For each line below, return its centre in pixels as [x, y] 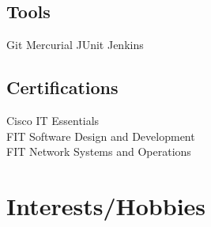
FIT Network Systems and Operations [99, 151]
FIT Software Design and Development [101, 136]
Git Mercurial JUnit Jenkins [75, 45]
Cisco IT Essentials [53, 120]
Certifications [62, 87]
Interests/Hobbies [106, 205]
